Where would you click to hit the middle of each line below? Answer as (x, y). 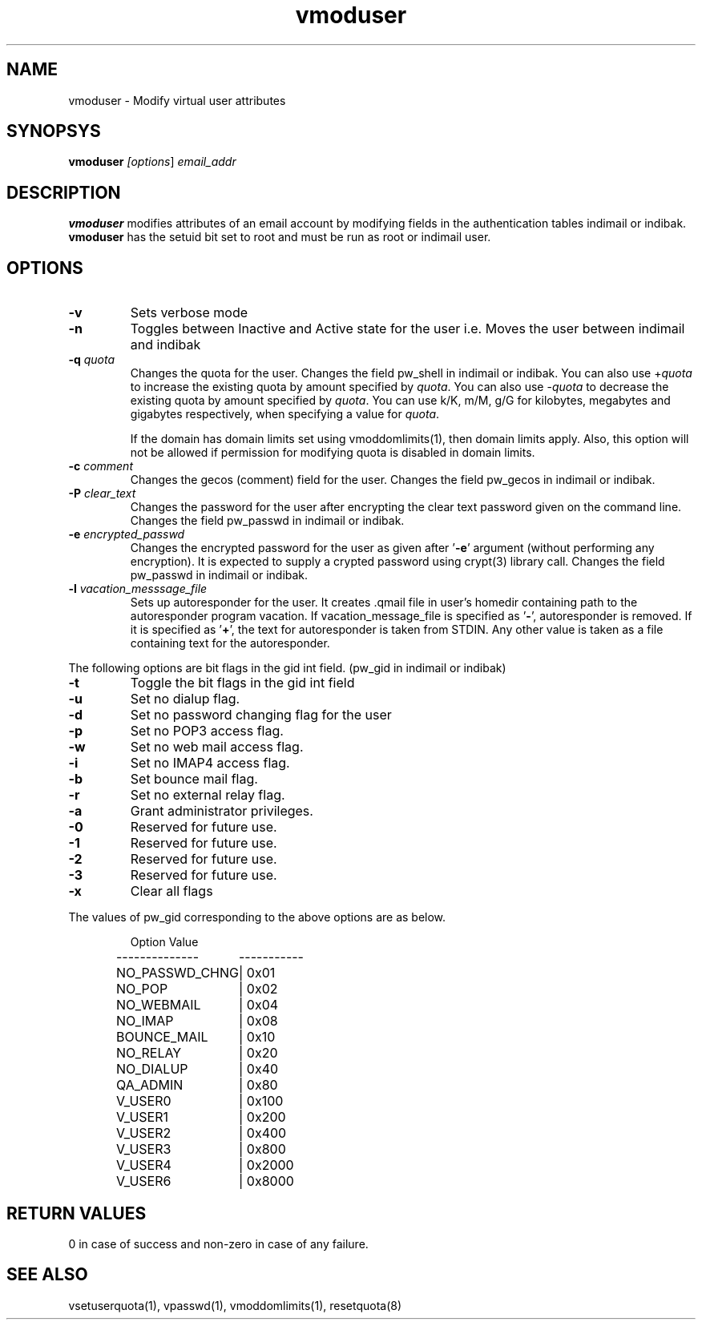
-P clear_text (102, 494)
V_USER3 (143, 1149)
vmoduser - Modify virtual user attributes (177, 100)
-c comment (101, 466)
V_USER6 (143, 1181)
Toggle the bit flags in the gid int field (242, 683)
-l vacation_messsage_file (138, 589)
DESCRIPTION (64, 192)
